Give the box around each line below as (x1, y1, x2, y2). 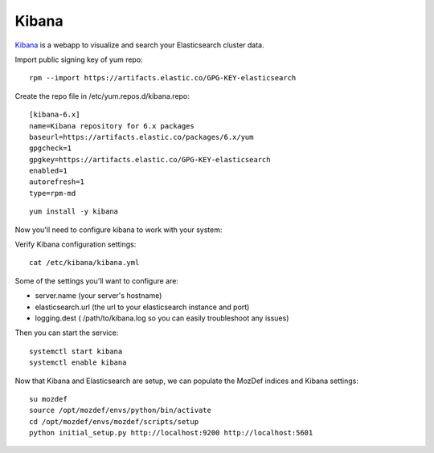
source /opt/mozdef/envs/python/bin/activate (29, 406, 212, 415)
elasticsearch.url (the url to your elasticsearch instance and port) (35, 302, 250, 312)
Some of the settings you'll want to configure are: (14, 275, 178, 285)
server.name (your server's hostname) (35, 291, 162, 300)
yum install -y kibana (29, 207, 119, 216)
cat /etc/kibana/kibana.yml (29, 258, 140, 267)
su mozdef (29, 394, 68, 403)
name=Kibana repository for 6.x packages (29, 121, 194, 130)
